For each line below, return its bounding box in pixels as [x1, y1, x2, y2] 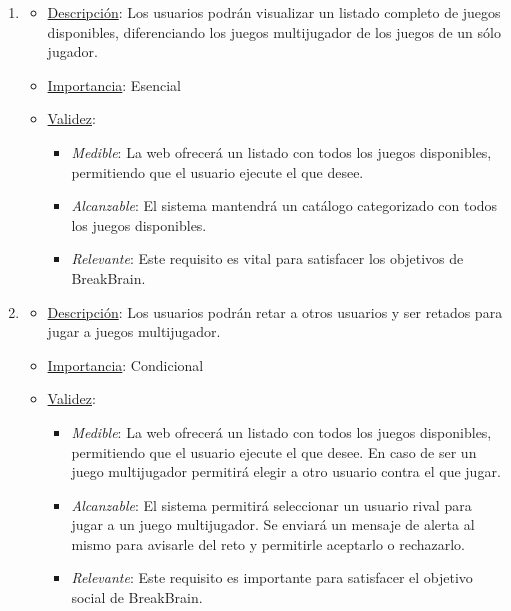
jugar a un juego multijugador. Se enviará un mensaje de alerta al [71, 514, 475, 535]
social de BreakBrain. [71, 587, 203, 608]
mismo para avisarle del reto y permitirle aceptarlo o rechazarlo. [71, 533, 465, 554]
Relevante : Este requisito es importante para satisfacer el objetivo [71, 567, 473, 588]
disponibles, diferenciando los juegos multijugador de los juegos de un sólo [47, 21, 501, 42]
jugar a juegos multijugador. [47, 321, 221, 342]
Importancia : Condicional [47, 354, 204, 375]
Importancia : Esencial [47, 74, 181, 95]
